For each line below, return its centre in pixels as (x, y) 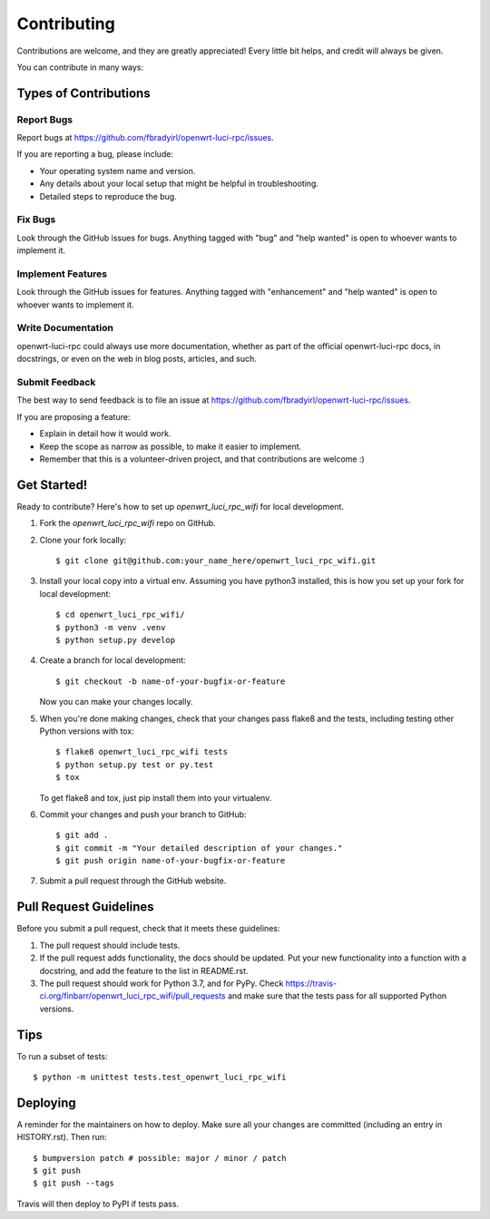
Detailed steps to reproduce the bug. (108, 196)
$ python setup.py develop (116, 640)
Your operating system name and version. (118, 171)
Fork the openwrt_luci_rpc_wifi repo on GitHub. (128, 523)
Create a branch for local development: (113, 660)
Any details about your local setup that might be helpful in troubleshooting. (179, 184)
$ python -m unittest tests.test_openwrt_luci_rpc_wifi (160, 1077)
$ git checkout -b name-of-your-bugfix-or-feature (171, 681)
